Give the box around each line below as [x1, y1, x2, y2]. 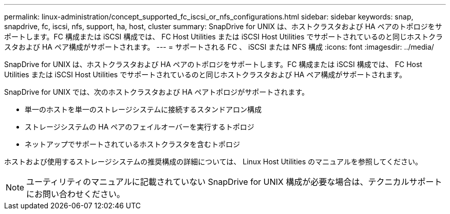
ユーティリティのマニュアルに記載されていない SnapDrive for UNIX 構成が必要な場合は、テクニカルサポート [26, 177, 442, 187]
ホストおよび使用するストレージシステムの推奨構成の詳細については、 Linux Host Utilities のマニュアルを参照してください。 [4, 157, 423, 166]
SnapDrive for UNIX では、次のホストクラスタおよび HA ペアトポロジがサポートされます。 [4, 88, 309, 96]
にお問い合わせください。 [26, 189, 125, 199]
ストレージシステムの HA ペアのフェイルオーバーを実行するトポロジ [25, 122, 255, 131]
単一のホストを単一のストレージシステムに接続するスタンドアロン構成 [25, 105, 262, 114]
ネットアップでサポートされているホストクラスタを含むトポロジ [25, 140, 240, 148]
